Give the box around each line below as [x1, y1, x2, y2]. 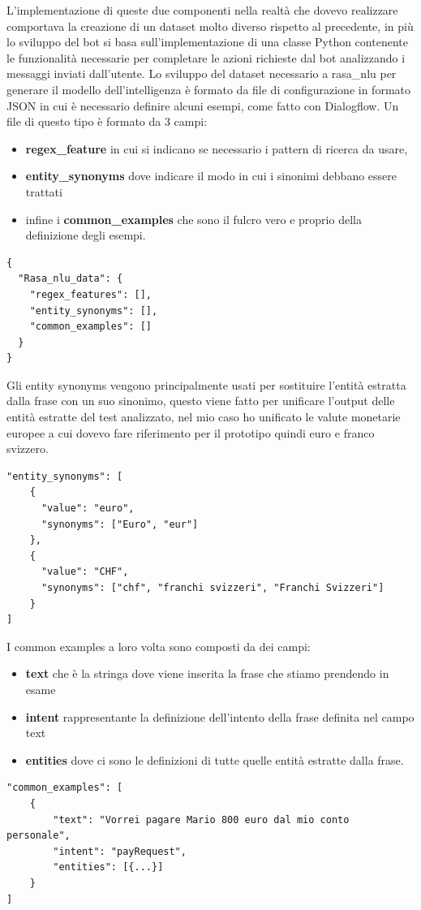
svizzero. [6, 440, 49, 457]
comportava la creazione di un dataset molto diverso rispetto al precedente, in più [6, 17, 414, 34]
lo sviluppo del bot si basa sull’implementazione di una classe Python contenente [6, 33, 408, 50]
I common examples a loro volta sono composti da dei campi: [6, 637, 311, 654]
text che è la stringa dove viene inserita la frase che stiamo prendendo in [25, 665, 389, 682]
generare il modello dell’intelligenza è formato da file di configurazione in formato [6, 80, 410, 97]
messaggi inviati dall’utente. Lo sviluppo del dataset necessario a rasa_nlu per [6, 65, 397, 82]
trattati [25, 183, 62, 200]
